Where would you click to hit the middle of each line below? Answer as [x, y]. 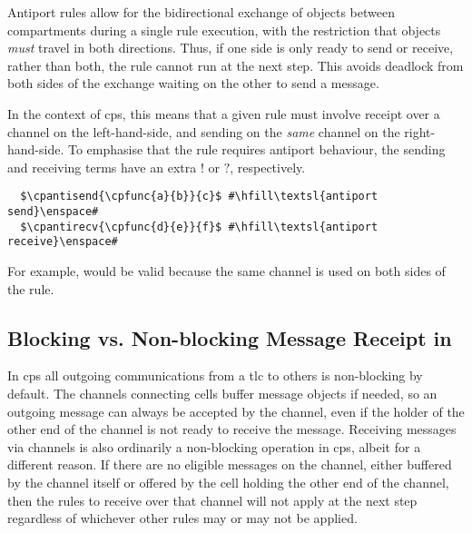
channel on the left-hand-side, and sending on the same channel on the [204, 131]
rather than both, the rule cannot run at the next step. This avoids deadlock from [236, 65]
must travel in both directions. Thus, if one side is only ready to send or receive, [231, 48]
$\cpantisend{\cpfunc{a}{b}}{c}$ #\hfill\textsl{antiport [199, 197]
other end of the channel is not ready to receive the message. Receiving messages [232, 429]
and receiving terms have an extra [102, 167]
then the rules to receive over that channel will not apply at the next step [212, 500]
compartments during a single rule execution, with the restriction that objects [224, 30]
